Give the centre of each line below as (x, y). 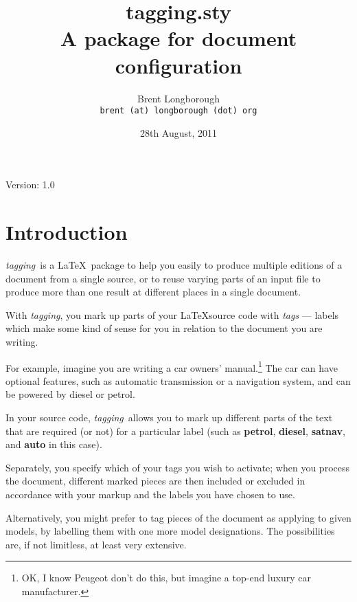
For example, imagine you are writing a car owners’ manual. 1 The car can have (172, 366)
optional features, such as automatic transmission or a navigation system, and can (178, 380)
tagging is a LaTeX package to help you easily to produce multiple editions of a (174, 265)
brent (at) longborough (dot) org (178, 111)
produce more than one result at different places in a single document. (153, 292)
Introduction (67, 232)
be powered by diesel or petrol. (70, 394)
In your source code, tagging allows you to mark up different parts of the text (169, 417)
